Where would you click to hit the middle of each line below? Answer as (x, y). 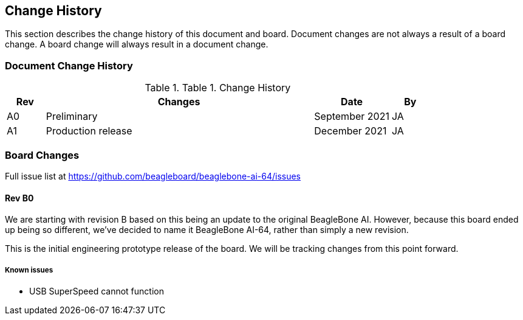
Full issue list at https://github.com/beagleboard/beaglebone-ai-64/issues (153, 176)
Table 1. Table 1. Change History (218, 88)
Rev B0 (19, 198)
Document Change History (69, 65)
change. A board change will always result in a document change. (137, 44)
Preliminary (72, 117)
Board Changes (42, 155)
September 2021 (352, 117)
